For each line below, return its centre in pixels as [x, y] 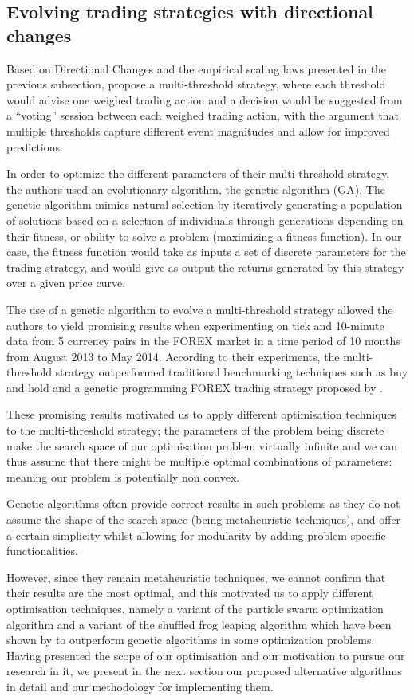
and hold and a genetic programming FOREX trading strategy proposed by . [195, 387]
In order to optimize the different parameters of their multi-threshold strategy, [198, 173]
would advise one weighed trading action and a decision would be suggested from [205, 99]
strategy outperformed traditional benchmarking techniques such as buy [232, 372]
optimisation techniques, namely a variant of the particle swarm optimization [195, 608]
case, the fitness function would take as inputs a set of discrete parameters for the [206, 252]
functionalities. [42, 551]
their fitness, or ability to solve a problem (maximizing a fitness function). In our [204, 236]
